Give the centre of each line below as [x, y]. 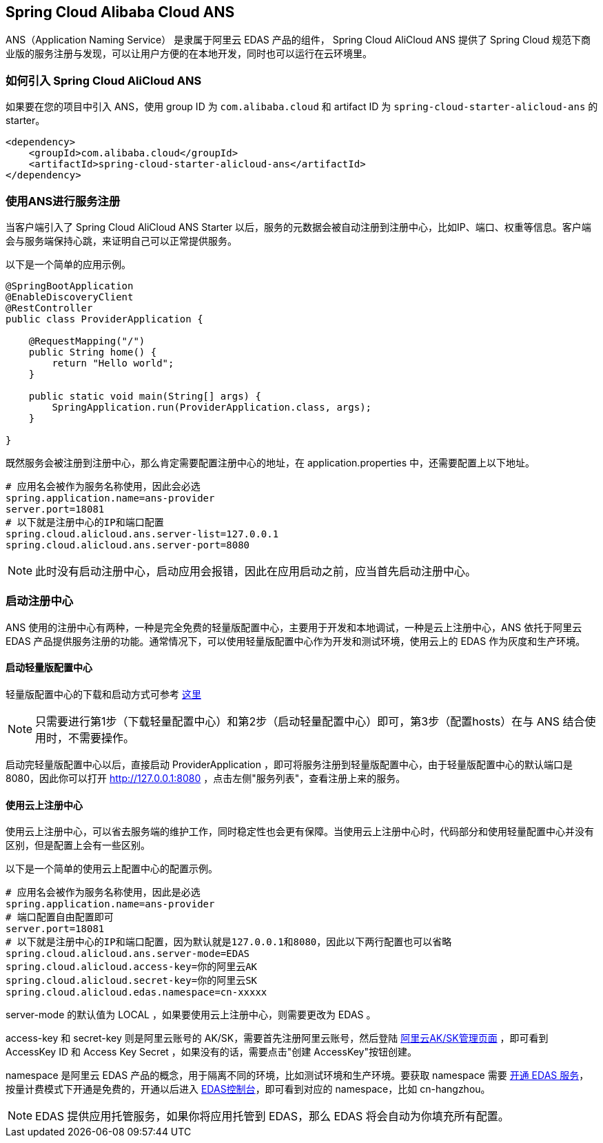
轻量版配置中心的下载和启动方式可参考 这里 [103, 694]
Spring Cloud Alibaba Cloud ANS [120, 12]
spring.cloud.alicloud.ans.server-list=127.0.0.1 [142, 534]
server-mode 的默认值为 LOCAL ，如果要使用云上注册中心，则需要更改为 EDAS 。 [191, 1015]
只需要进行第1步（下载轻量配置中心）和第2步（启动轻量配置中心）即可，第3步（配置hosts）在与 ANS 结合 [310, 721]
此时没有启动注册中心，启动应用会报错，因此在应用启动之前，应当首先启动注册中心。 [256, 571]
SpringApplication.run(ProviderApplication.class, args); [212, 407]
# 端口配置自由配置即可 [60, 917]
